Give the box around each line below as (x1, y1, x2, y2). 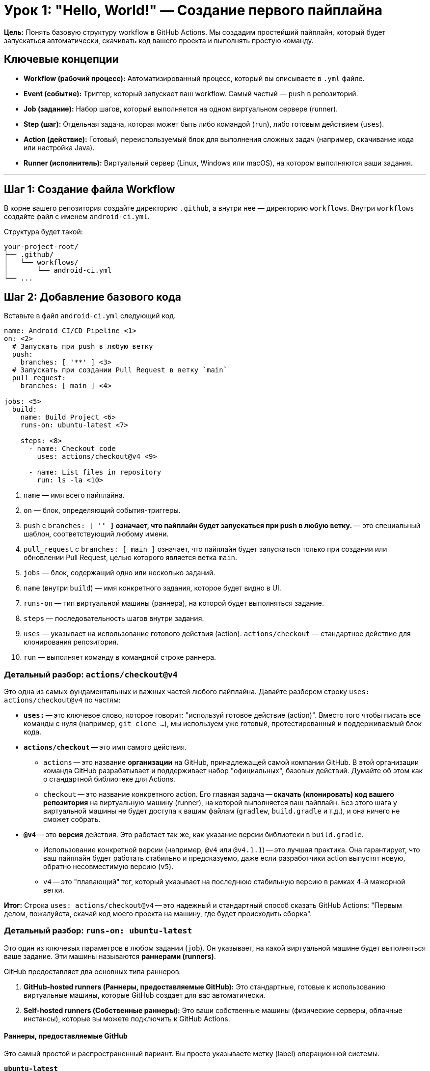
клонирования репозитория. (24, 638, 119, 647)
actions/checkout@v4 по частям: (4, 696, 121, 705)
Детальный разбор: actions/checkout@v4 (4, 669, 178, 679)
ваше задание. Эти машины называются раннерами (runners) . (4, 952, 216, 960)
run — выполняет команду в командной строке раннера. (24, 653, 216, 662)
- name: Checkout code (28, 445, 116, 453)
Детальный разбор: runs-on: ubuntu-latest (4, 926, 192, 936)
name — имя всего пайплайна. (24, 491, 125, 500)
